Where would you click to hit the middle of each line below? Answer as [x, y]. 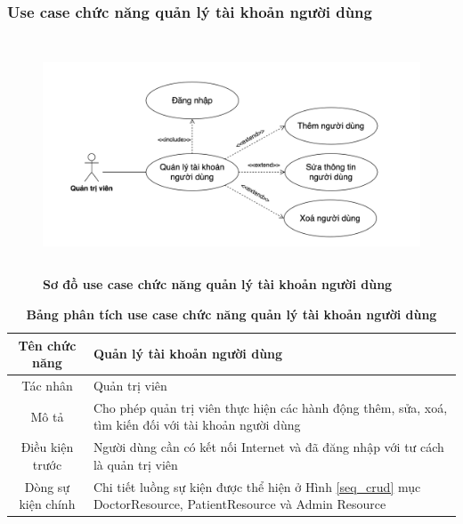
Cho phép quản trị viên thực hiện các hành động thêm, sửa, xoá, [270, 407]
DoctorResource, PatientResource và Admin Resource [240, 504]
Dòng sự [47, 486]
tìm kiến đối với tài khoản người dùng [197, 425]
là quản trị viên [135, 464]
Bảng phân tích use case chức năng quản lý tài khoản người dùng [231, 314]
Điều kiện [47, 447]
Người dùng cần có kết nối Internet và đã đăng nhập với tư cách [268, 447]
